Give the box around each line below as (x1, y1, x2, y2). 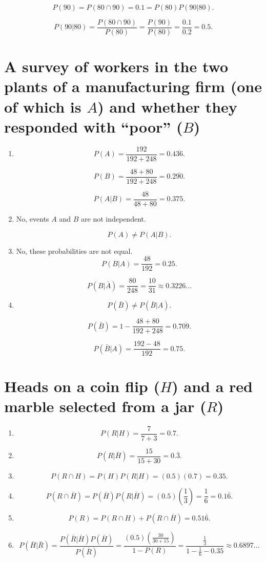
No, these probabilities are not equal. (16, 245, 133, 256)
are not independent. (81, 213, 146, 224)
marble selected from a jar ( (4, 395, 207, 416)
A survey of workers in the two (4, 56, 228, 77)
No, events (16, 213, 49, 224)
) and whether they (97, 96, 237, 117)
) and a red (172, 375, 253, 396)
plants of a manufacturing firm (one (4, 76, 262, 97)
